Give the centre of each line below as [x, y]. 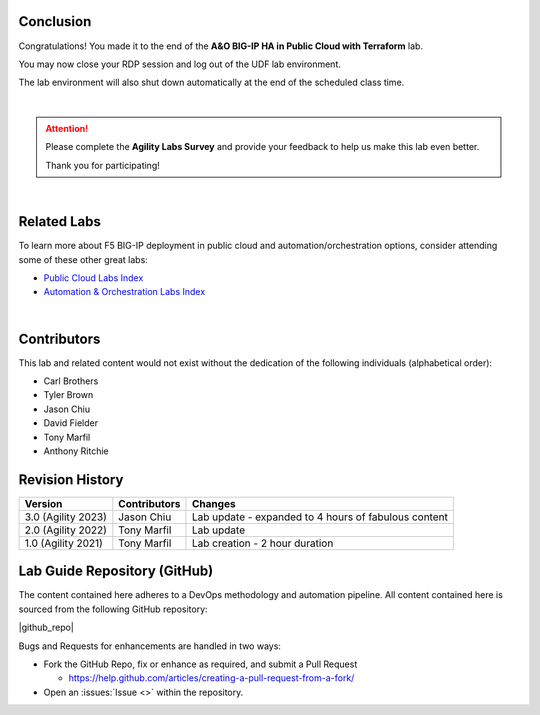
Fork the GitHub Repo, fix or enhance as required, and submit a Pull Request [200, 664]
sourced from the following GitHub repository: [113, 609]
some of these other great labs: [83, 259]
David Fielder [71, 423]
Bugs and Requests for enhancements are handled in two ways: [150, 646]
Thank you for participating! [102, 165]
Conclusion [55, 21]
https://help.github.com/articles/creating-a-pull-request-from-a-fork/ [211, 678]
